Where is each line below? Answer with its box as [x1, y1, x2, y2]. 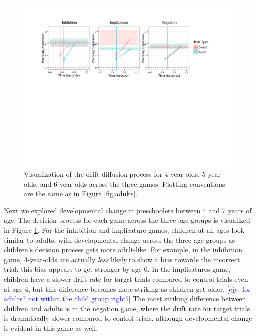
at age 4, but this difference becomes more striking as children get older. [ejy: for [4, 283, 251, 294]
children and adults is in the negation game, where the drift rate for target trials [4, 303, 250, 313]
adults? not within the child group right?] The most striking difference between [4, 293, 246, 304]
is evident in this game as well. [4, 323, 98, 333]
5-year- [202, 169, 223, 179]
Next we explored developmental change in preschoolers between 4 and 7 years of [4, 205, 252, 215]
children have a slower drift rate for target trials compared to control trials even [4, 274, 248, 284]
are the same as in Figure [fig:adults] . [24, 188, 138, 199]
